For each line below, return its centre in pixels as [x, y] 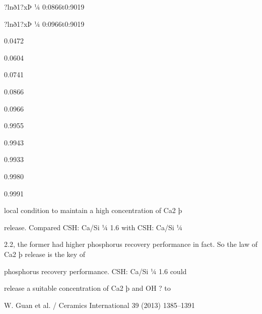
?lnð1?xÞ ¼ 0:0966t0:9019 [44, 23]
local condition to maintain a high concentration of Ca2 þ [93, 210]
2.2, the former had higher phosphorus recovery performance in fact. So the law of [131, 244]
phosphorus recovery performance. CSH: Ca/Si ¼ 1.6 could [95, 271]
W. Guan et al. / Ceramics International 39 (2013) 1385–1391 [100, 305]
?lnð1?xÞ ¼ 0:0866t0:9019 [44, 7]
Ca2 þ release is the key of [45, 254]
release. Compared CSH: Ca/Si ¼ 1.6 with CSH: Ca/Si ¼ [93, 227]
